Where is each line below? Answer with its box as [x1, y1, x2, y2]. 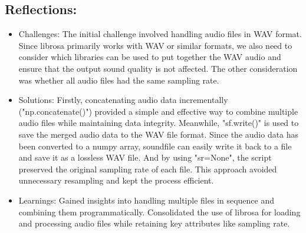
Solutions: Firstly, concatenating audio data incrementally [18, 94, 228, 106]
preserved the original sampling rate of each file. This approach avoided [18, 162, 277, 175]
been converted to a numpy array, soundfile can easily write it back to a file [18, 139, 292, 152]
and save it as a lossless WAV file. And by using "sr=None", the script [18, 151, 272, 164]
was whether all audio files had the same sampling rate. [18, 74, 219, 86]
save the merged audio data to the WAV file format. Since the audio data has [18, 128, 299, 140]
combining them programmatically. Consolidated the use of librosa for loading [18, 205, 301, 218]
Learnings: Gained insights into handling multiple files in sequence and [18, 194, 274, 206]
